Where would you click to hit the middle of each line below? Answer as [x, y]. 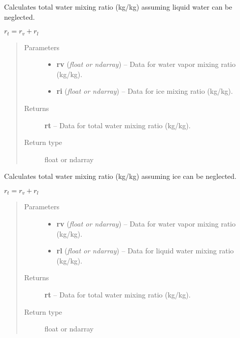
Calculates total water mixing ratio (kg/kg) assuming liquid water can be [118, 7]
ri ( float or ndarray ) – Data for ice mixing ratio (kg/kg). [145, 91]
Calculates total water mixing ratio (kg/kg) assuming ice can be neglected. [120, 176]
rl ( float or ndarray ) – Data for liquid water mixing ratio [145, 251]
